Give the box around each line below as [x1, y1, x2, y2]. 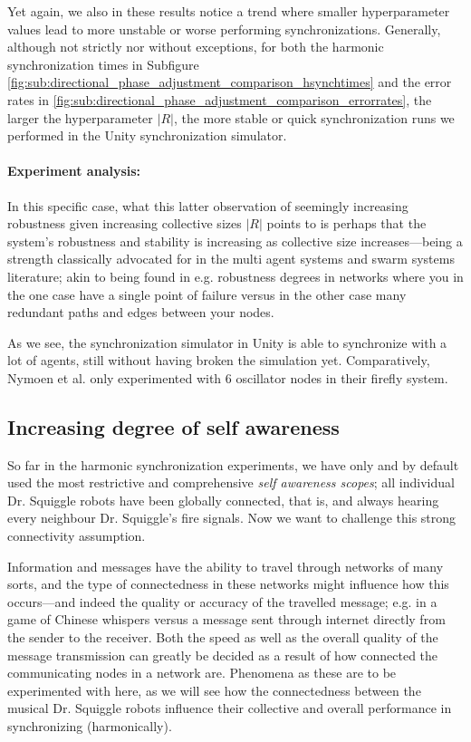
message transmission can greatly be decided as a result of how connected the [7, 645, 438, 664]
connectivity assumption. [7, 526, 146, 545]
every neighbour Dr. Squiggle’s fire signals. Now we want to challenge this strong [7, 508, 457, 527]
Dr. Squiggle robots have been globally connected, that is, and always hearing [7, 490, 439, 509]
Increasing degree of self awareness [7, 412, 340, 440]
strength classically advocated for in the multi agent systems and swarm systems [7, 249, 455, 268]
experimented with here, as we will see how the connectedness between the [7, 680, 421, 699]
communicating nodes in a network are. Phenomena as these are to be [7, 663, 397, 682]
